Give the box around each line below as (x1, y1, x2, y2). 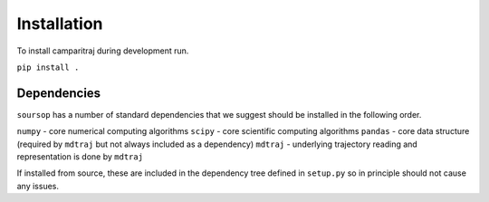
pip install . (16, 62, 80, 72)
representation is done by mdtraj (16, 151, 144, 162)
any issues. (16, 180, 59, 191)
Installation (16, 14, 103, 34)
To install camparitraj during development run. (16, 45, 189, 56)
